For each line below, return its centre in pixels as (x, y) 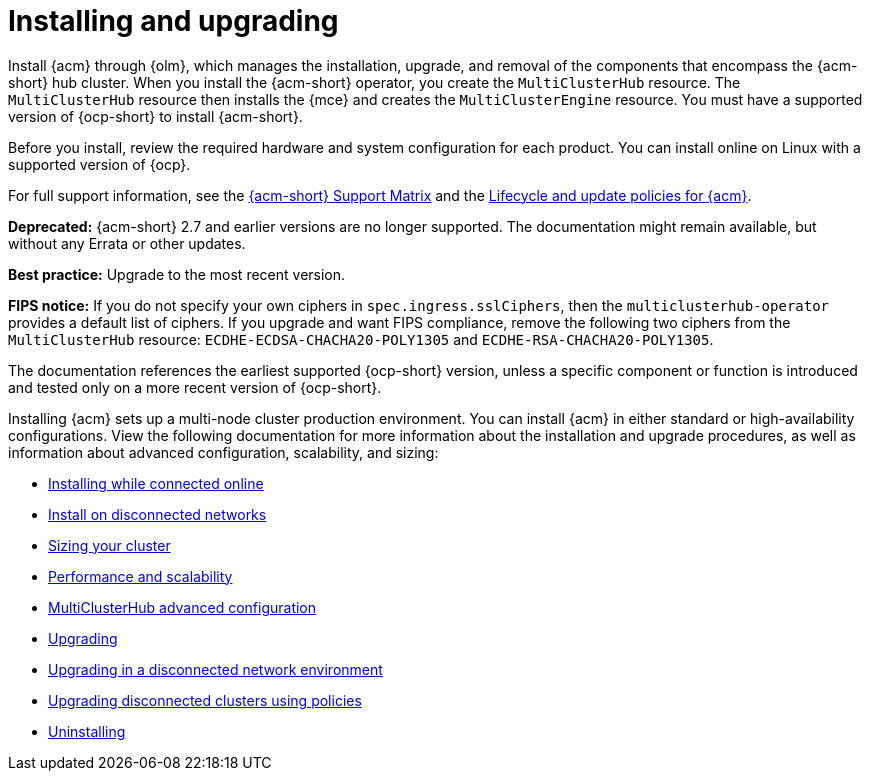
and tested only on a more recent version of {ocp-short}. (195, 387)
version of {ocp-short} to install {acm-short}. (155, 116)
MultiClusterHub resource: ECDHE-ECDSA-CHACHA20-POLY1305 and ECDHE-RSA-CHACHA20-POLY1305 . (361, 339)
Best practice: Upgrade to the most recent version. (177, 274)
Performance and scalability (140, 576)
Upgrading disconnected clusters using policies (205, 700)
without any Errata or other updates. (127, 243)
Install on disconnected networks (157, 514)
